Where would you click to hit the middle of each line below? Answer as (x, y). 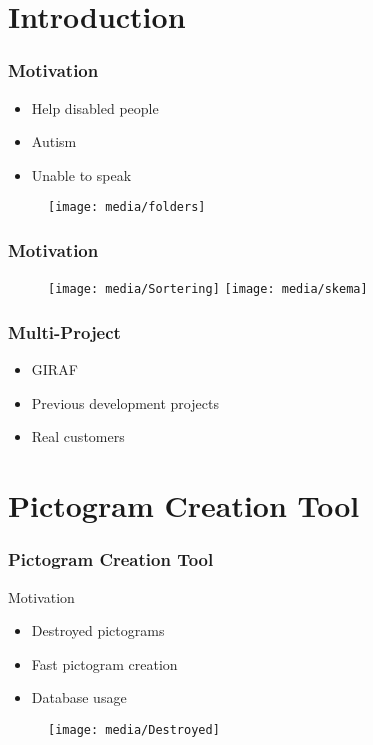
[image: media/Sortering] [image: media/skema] (208, 289)
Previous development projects (125, 402)
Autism (54, 141)
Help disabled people (95, 107)
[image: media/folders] (127, 207)
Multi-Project (64, 331)
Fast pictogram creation (104, 663)
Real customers (78, 436)
